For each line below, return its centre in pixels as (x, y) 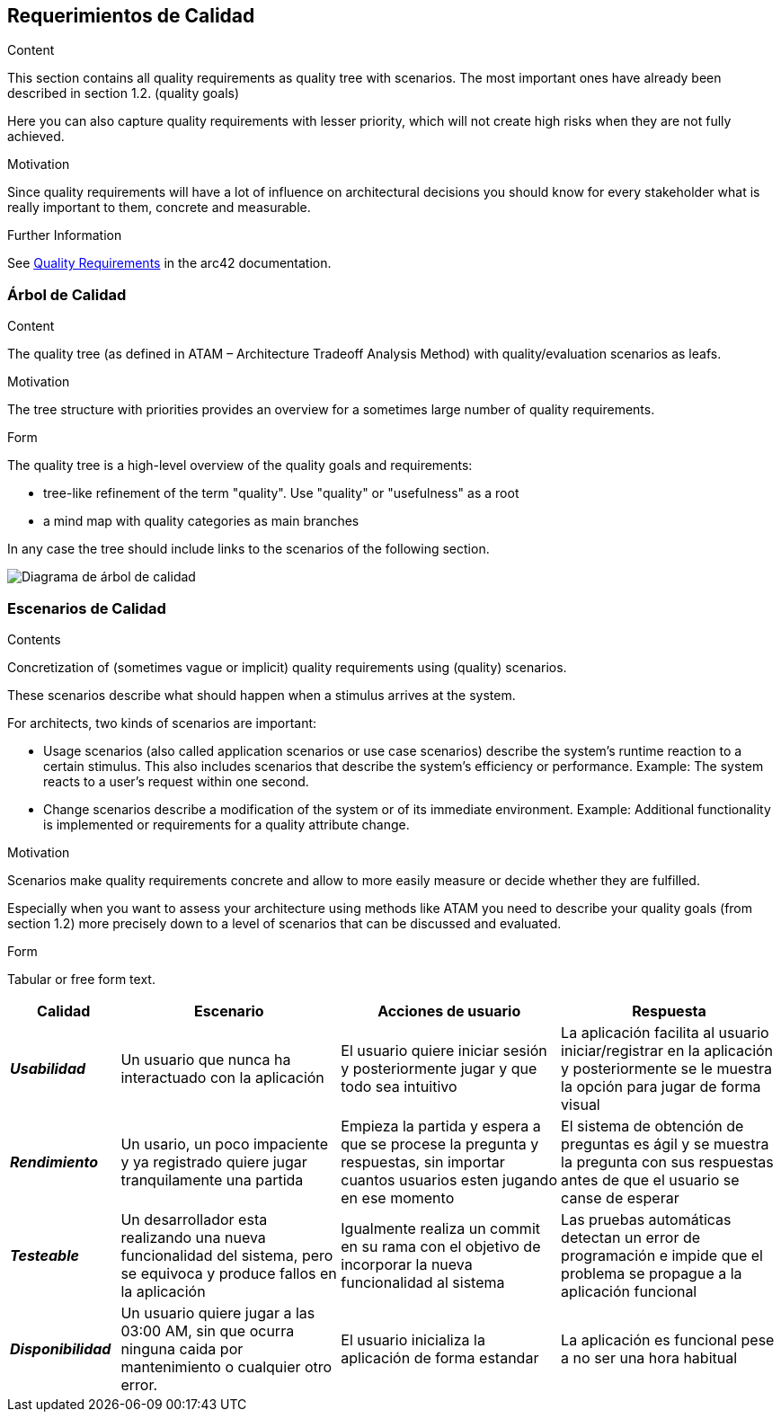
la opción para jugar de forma (661, 1086)
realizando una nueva (193, 1237)
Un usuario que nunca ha (206, 1059)
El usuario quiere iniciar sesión (444, 1050)
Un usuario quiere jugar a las (218, 1313)
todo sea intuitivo (399, 1086)
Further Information (65, 235)
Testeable (44, 1255)
